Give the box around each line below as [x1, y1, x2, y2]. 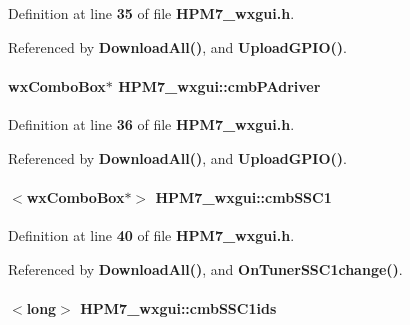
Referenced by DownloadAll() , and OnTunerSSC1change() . [8, 258, 403, 279]
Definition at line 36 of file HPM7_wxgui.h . [8, 113, 295, 134]
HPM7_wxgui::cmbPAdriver [118, 75, 321, 96]
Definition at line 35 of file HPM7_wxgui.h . [8, 3, 295, 23]
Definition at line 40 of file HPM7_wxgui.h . [8, 224, 295, 245]
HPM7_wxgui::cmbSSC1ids [80, 297, 277, 318]
